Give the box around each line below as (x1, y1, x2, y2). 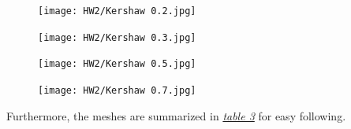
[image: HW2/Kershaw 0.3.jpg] (38, 31, 196, 43)
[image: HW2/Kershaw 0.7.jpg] (38, 84, 196, 96)
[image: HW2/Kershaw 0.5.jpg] (38, 58, 196, 70)
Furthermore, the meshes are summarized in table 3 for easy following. (6, 107, 346, 123)
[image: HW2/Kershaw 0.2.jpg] (38, 6, 196, 17)
